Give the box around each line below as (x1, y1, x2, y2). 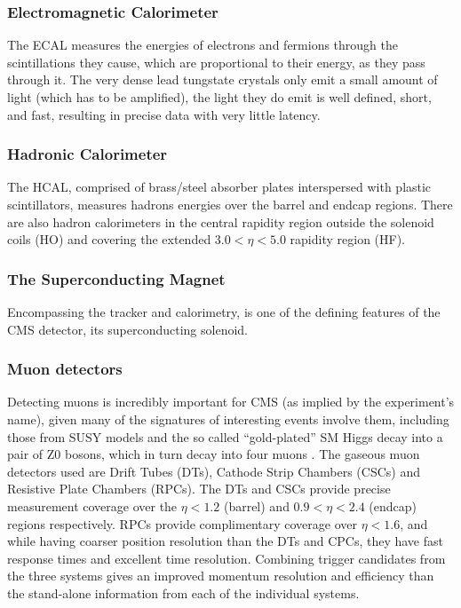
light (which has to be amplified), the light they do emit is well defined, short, (7, 88, 432, 106)
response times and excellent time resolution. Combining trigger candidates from (7, 549, 446, 567)
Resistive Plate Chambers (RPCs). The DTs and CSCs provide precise (7, 479, 391, 498)
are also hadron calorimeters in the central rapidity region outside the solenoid (7, 212, 434, 231)
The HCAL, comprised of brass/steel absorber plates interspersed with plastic (7, 178, 432, 196)
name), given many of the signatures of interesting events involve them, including (7, 410, 449, 428)
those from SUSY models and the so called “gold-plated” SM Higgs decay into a (7, 427, 443, 446)
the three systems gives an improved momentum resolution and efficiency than (7, 566, 434, 585)
